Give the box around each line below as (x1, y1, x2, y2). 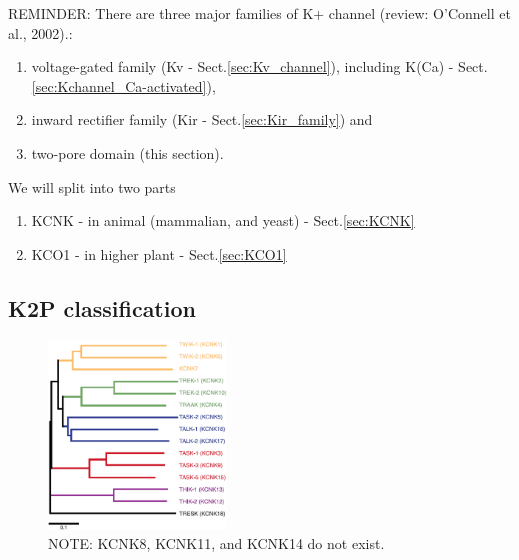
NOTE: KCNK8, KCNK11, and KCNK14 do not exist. (48, 533, 385, 554)
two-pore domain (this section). (31, 142, 224, 163)
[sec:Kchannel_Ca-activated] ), (31, 75, 216, 96)
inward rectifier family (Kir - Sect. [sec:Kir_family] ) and (31, 109, 373, 130)
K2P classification (8, 292, 196, 323)
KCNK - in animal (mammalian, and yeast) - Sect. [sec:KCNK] (31, 210, 415, 231)
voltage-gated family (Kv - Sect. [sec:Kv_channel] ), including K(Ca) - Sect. (31, 56, 488, 77)
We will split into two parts (8, 176, 176, 197)
